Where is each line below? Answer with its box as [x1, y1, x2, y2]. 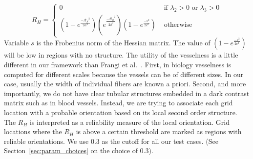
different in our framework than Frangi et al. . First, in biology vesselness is [4, 59, 232, 69]
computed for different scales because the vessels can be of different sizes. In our [4, 69, 244, 79]
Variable [4, 38, 29, 48]
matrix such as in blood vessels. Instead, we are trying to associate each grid [4, 98, 233, 108]
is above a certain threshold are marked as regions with [76, 126, 242, 137]
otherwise [164, 21, 192, 29]
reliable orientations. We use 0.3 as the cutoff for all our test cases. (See [4, 136, 218, 146]
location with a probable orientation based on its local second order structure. [4, 107, 237, 117]
